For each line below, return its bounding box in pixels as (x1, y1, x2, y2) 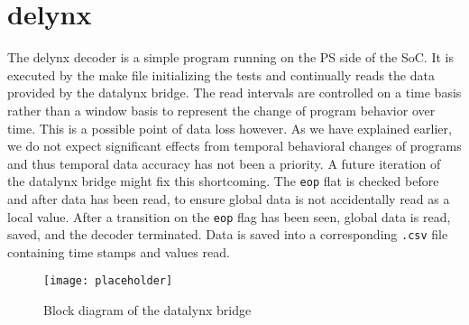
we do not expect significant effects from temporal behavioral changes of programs (7, 136, 462, 155)
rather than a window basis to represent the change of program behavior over (7, 100, 436, 119)
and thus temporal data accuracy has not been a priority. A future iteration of (7, 153, 441, 172)
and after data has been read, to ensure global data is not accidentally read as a (7, 189, 450, 208)
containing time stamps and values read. (7, 242, 230, 261)
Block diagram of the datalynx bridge (43, 301, 252, 320)
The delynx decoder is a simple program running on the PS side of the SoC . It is (7, 48, 454, 67)
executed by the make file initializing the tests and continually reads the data (7, 65, 435, 84)
